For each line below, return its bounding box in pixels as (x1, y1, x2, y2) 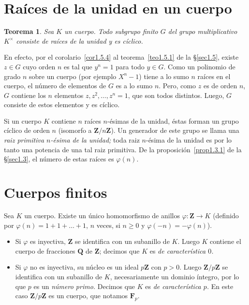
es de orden (203, 80, 237, 91)
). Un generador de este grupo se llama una (111, 125, 239, 135)
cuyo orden (23, 61, 56, 71)
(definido (213, 210, 239, 220)
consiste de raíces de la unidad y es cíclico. (16, 35, 143, 46)
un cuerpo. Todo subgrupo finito (64, 26, 158, 36)
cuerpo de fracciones (15, 245, 75, 256)
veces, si (96, 220, 120, 230)
